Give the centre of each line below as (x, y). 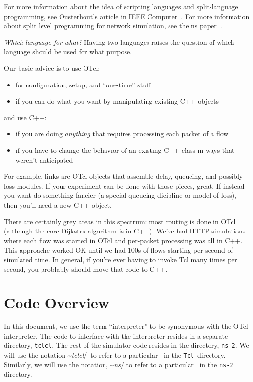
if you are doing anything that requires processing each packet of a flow (122, 134)
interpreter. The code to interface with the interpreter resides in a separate (116, 335)
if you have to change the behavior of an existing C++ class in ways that (125, 150)
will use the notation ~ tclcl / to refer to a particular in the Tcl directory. (115, 355)
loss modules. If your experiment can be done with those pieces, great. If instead (124, 185)
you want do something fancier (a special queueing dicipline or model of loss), (120, 195)
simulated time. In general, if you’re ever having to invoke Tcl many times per (121, 259)
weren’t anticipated (44, 159)
